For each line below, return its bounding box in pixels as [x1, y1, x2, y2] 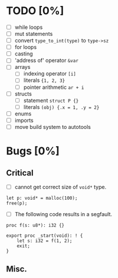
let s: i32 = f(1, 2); [17, 238, 73, 244]
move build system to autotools [14, 123, 91, 130]
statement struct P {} [23, 97, 79, 104]
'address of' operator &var [14, 57, 78, 64]
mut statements [14, 31, 53, 37]
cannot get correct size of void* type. [14, 183, 107, 190]
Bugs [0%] [6, 144, 60, 158]
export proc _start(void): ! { [6, 233, 83, 239]
